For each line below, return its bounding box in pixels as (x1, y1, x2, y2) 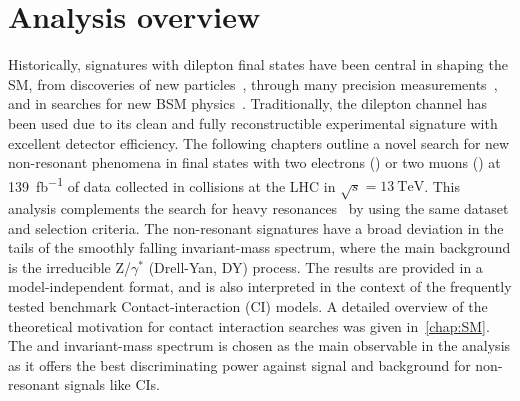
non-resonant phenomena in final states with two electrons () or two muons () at (8, 152, 501, 173)
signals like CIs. (64, 374, 160, 395)
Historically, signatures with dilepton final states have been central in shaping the (8, 54, 508, 75)
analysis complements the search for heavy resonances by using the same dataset (8, 198, 509, 219)
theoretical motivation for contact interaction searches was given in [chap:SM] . (8, 315, 490, 336)
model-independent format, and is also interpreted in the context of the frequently (8, 276, 512, 297)
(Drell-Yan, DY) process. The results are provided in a (148, 256, 483, 277)
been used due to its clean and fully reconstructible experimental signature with (8, 112, 498, 133)
